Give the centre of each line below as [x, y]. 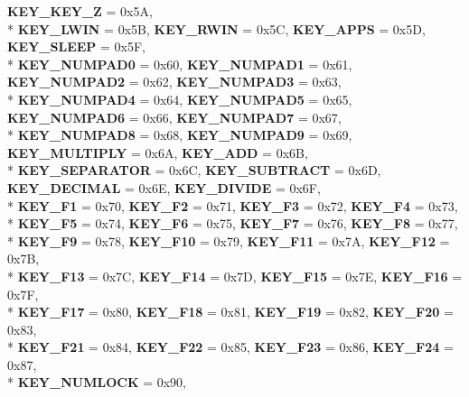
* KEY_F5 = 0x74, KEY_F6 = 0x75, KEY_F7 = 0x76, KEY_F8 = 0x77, [233, 223]
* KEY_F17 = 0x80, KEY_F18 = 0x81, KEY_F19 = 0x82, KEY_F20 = [230, 312]
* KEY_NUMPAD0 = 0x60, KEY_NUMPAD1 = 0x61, [180, 64]
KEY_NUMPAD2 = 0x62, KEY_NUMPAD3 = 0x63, [174, 82]
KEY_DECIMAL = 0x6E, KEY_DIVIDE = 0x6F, [164, 187]
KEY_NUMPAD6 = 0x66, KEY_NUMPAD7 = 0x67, [174, 117]
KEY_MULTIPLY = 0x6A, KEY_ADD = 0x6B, [158, 152]
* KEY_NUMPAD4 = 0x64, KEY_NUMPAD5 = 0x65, [180, 99]
